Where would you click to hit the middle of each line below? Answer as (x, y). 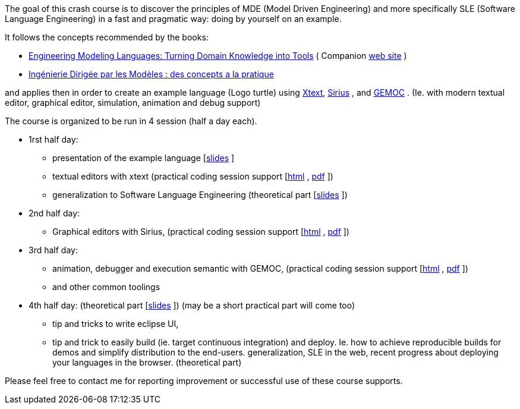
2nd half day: (54, 213)
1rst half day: (53, 139)
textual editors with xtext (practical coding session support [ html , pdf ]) (193, 176)
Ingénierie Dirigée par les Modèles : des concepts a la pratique (151, 74)
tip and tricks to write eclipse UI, (116, 324)
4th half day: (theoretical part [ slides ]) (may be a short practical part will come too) (192, 305)
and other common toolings (106, 287)
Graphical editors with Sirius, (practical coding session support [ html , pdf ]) (201, 232)
